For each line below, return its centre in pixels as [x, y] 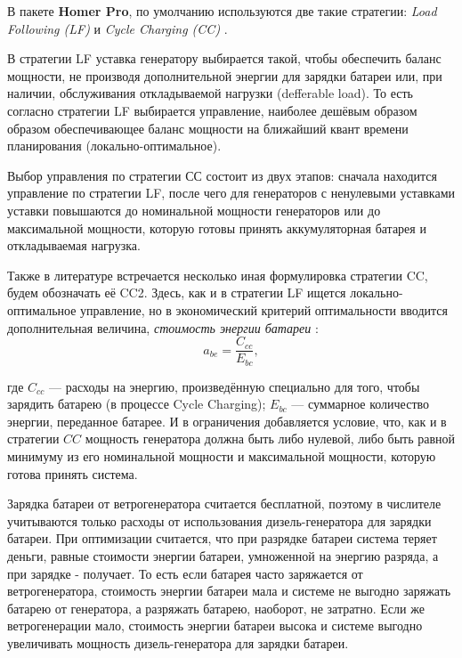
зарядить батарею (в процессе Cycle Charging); [137, 404]
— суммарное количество [361, 404]
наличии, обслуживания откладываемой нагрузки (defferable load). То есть [210, 93]
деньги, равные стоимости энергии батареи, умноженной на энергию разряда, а [223, 555]
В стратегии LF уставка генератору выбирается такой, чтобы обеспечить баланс [224, 58]
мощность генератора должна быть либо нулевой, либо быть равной [270, 439]
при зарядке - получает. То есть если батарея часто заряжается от [185, 573]
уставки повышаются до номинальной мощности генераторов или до [194, 210]
